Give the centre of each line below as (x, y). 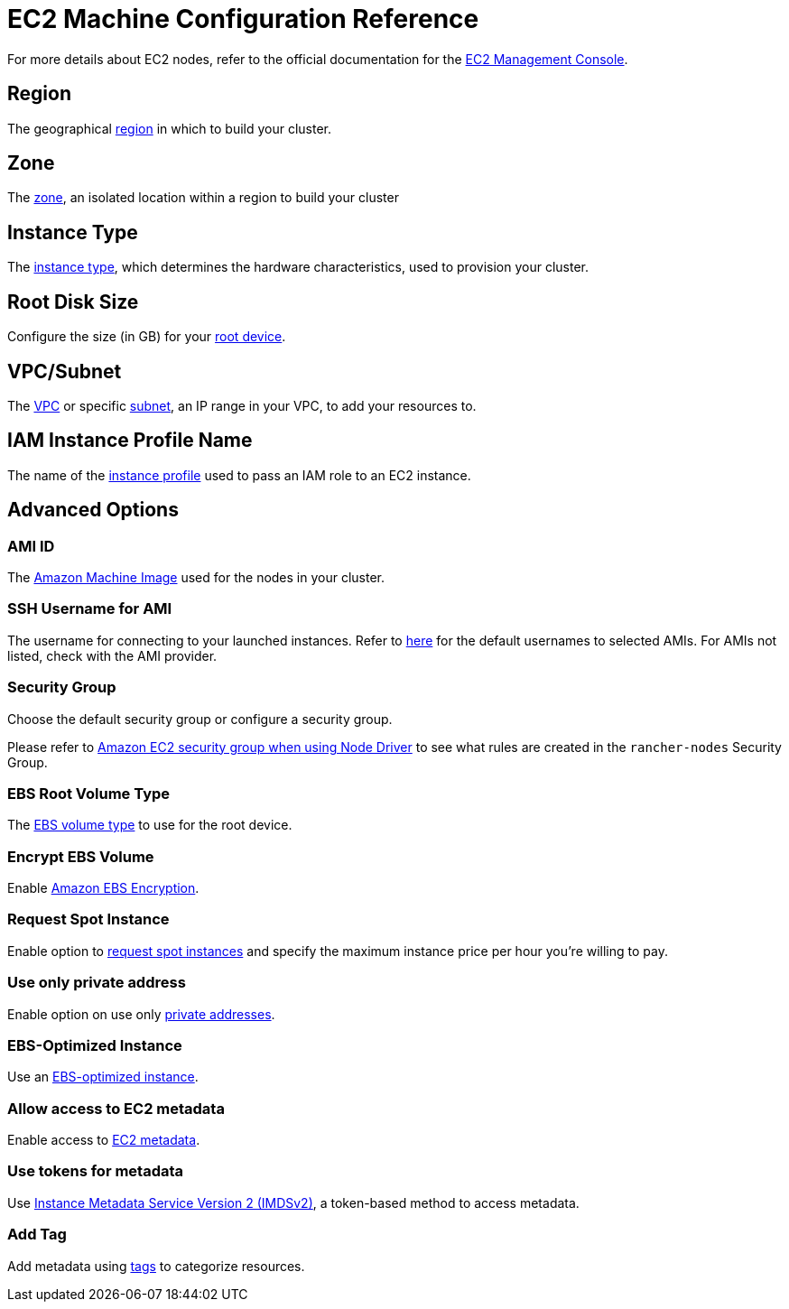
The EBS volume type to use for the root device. (150, 825)
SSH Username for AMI (90, 609)
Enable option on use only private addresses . (141, 1014)
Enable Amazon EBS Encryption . (103, 888)
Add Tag (37, 1235)
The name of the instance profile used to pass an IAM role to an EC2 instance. (239, 475)
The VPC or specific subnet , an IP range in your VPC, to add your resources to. (242, 405)
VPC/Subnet (65, 371)
